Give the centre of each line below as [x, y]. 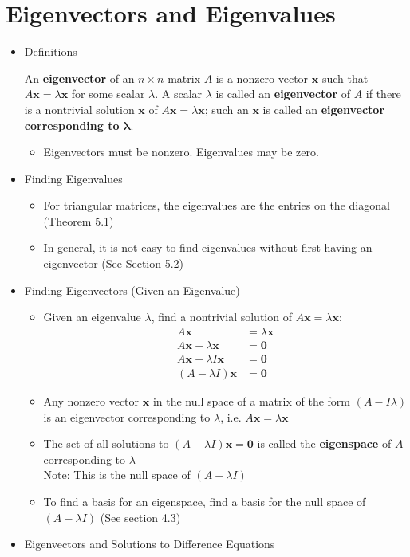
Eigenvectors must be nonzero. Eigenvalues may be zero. [181, 152]
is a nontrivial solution [79, 109]
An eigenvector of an [79, 78]
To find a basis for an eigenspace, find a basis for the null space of [205, 501]
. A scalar [179, 94]
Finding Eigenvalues [73, 178]
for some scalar [108, 94]
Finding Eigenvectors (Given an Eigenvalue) [132, 290]
